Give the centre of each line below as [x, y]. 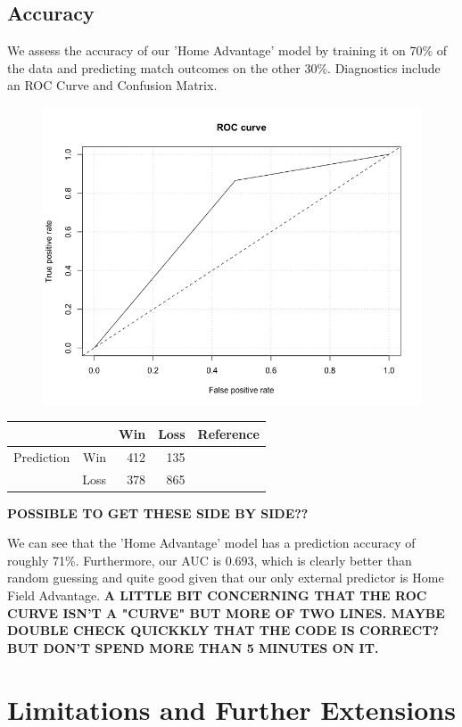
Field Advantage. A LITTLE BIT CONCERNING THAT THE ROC [217, 595]
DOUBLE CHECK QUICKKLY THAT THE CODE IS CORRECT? [223, 630]
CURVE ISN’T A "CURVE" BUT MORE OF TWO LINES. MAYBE [226, 612]
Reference [228, 433]
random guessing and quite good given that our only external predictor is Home [226, 578]
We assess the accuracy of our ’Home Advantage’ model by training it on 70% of [227, 50]
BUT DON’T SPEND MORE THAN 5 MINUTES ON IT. [193, 647]
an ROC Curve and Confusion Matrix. [112, 85]
